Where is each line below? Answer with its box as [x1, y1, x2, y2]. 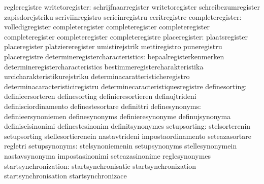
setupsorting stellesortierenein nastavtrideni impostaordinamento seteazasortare [4, 130, 252, 141]
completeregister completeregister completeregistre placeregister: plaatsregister [4, 31, 248, 42]
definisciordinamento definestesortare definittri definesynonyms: [4, 100, 201, 111]
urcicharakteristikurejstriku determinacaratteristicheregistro [4, 71, 190, 82]
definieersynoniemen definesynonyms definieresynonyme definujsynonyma [4, 111, 231, 121]
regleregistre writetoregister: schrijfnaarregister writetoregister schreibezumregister [4, 2, 260, 12]
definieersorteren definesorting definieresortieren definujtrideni [4, 91, 196, 101]
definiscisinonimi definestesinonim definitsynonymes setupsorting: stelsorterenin [4, 121, 251, 131]
